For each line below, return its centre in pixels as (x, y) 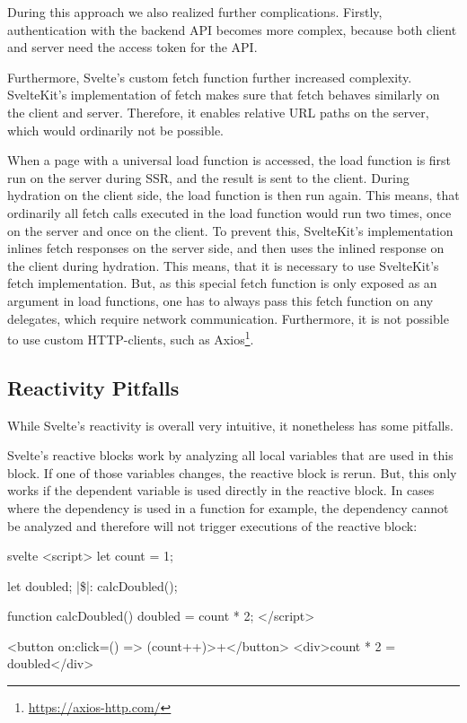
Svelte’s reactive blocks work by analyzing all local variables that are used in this (230, 455)
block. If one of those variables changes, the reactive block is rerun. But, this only (232, 472)
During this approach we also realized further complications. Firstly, (195, 12)
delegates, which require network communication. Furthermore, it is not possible (228, 318)
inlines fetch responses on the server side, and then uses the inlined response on (226, 248)
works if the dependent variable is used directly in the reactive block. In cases (221, 490)
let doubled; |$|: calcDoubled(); (93, 585)
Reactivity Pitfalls (93, 387)
